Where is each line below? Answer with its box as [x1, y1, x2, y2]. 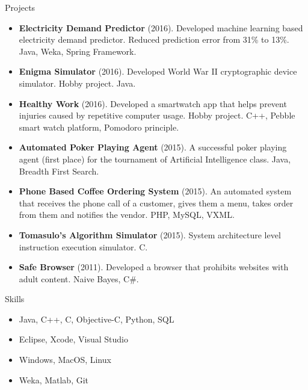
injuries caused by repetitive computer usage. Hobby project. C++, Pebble [19, 109, 295, 122]
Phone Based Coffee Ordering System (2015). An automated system [19, 185, 292, 197]
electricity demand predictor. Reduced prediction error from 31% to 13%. [19, 33, 289, 46]
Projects [5, 1, 35, 13]
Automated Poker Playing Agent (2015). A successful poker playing [19, 141, 287, 153]
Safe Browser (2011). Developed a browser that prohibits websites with [19, 261, 289, 273]
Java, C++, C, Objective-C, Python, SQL [19, 312, 174, 325]
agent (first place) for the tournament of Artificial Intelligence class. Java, [19, 152, 291, 165]
